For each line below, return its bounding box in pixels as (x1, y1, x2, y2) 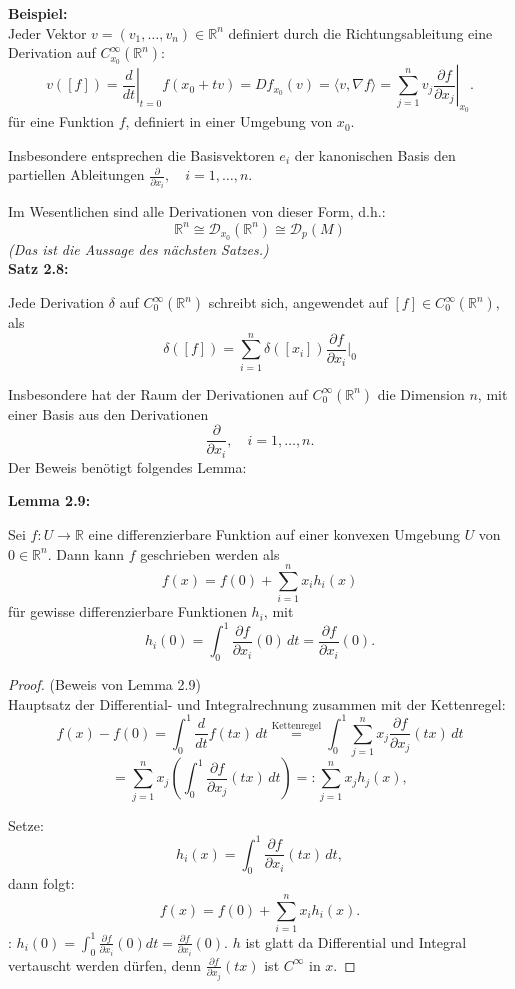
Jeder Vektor (8, 22, 87, 43)
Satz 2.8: (8, 258, 69, 279)
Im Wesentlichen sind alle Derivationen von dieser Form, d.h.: (8, 201, 386, 222)
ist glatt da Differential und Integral (245, 931, 467, 952)
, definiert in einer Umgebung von (125, 111, 333, 132)
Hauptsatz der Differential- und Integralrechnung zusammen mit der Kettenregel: (8, 693, 506, 714)
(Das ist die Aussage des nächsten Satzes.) (8, 238, 269, 259)
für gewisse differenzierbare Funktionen (8, 601, 247, 622)
